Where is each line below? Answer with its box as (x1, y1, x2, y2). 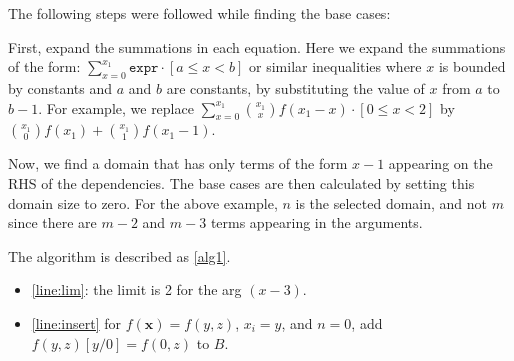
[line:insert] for (31, 312, 122, 333)
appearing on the (388, 153, 493, 174)
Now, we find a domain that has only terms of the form (8, 153, 348, 174)
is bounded (438, 56, 506, 77)
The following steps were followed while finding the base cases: (8, 3, 391, 23)
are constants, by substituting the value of (166, 77, 425, 98)
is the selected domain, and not (295, 192, 488, 213)
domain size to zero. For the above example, (8, 192, 278, 213)
